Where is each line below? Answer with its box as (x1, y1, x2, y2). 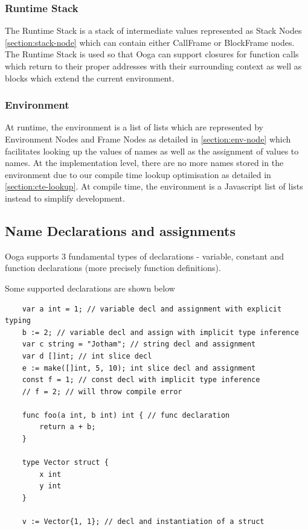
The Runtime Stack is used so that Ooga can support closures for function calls (5, 48, 299, 60)
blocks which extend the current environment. (5, 71, 175, 84)
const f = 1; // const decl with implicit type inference (22, 375, 260, 385)
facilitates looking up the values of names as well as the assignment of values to (5, 144, 299, 157)
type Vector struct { (22, 458, 109, 467)
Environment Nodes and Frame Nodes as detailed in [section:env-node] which (5, 133, 291, 145)
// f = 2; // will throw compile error (22, 387, 182, 396)
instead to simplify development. (5, 191, 125, 204)
